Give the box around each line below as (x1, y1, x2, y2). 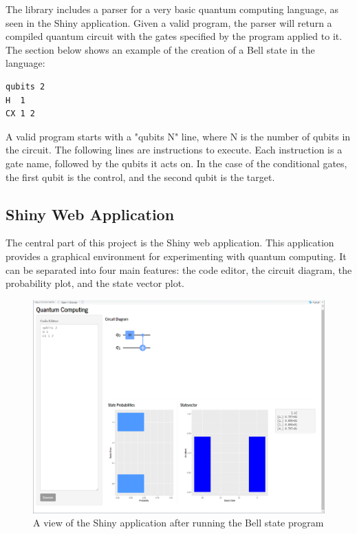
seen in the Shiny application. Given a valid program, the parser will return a (6, 15, 332, 30)
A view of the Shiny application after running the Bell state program (33, 515, 324, 530)
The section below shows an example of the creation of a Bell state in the (6, 42, 315, 56)
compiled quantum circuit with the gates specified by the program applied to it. (6, 29, 343, 43)
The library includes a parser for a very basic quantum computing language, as (6, 2, 338, 16)
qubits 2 (6, 81, 45, 92)
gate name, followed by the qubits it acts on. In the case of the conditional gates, (6, 156, 347, 170)
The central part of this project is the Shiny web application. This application (6, 235, 334, 250)
